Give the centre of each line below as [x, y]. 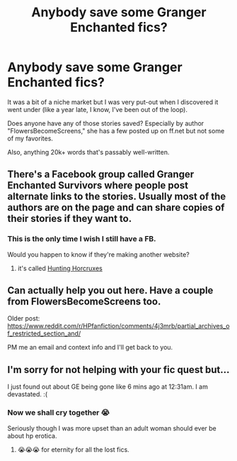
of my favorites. [30, 138]
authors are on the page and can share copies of [116, 207]
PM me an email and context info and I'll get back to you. [90, 348]
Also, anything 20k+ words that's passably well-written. [88, 152]
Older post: [24, 318]
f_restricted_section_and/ [44, 333]
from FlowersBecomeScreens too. [84, 302]
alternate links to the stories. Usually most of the [117, 197]
